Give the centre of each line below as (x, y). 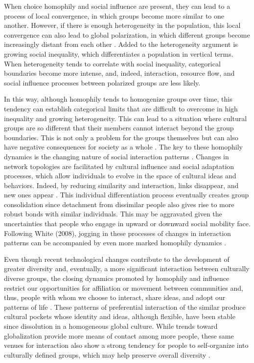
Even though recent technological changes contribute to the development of (117, 259)
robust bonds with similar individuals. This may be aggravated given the (113, 214)
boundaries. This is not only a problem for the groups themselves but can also (121, 137)
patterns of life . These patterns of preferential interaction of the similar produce (125, 307)
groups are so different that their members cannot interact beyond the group (119, 128)
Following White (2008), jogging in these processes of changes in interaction (117, 233)
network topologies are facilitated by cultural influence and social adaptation (119, 166)
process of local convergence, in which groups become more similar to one (114, 15)
